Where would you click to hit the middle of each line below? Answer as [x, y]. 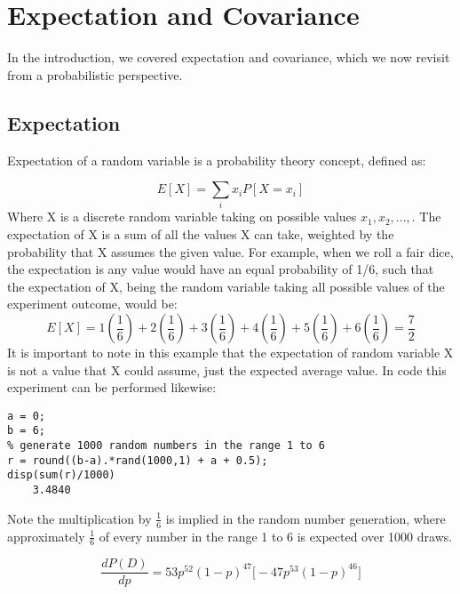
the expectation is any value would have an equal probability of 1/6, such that [221, 269]
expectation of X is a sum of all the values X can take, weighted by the [201, 234]
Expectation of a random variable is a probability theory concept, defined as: [217, 160]
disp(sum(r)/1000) [61, 475]
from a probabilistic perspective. [95, 74]
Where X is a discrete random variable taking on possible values [182, 217]
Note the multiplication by [79, 518]
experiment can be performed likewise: [112, 387]
